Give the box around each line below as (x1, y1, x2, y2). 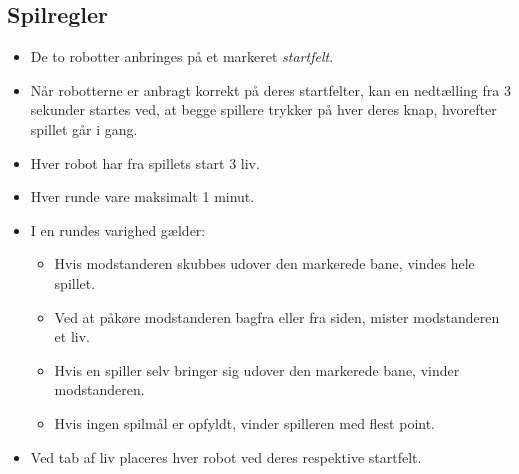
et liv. (54, 326, 90, 347)
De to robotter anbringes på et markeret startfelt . (30, 46, 334, 67)
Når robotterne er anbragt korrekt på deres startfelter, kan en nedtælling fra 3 (30, 79, 511, 100)
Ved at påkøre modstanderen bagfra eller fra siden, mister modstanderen (54, 306, 500, 327)
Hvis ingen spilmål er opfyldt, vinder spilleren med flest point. (54, 412, 436, 433)
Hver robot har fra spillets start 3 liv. (30, 152, 260, 173)
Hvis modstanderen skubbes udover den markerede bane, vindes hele (54, 253, 475, 274)
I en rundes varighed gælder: (30, 219, 206, 240)
